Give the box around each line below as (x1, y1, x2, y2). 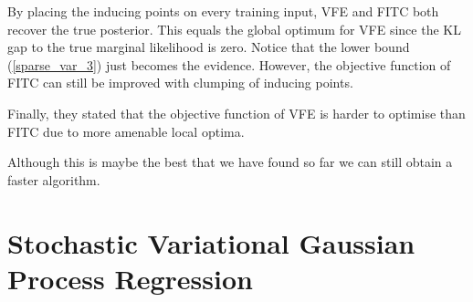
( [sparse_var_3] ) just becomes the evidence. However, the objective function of (7, 55, 451, 74)
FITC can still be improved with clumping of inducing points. (7, 73, 353, 92)
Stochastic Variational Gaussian (7, 224, 415, 261)
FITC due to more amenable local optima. (7, 121, 245, 141)
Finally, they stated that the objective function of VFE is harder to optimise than (7, 103, 466, 122)
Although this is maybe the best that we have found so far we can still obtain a (7, 152, 453, 172)
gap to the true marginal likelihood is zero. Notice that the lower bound (7, 37, 410, 57)
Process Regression (7, 259, 253, 297)
